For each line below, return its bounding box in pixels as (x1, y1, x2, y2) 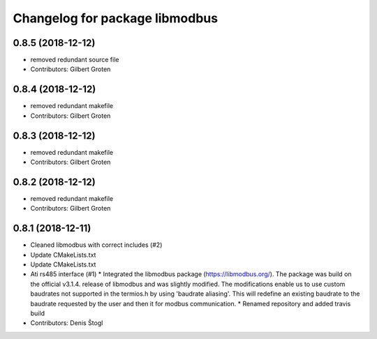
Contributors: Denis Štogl (30, 319, 103, 327)
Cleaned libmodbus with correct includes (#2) (30, 241, 163, 249)
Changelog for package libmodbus (13, 10, 219, 26)
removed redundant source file (30, 56, 119, 64)
